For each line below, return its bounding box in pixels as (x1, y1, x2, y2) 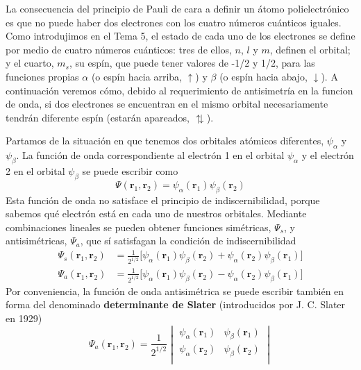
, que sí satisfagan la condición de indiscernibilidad (80, 233, 296, 248)
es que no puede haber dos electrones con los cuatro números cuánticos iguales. (6, 15, 342, 29)
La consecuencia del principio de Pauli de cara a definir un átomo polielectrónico (6, 1, 349, 15)
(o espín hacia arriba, (91, 69, 182, 83)
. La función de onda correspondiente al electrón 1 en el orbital (16, 148, 285, 162)
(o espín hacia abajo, (219, 69, 308, 83)
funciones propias (6, 69, 79, 83)
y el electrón (301, 148, 354, 162)
